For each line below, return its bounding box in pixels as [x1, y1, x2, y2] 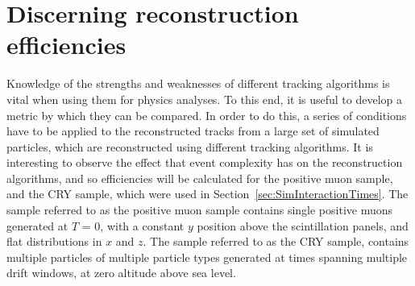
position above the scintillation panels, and [197, 217, 409, 234]
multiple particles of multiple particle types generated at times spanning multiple [6, 248, 408, 265]
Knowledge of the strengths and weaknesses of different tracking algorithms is [6, 75, 390, 92]
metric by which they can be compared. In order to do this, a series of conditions [6, 106, 407, 123]
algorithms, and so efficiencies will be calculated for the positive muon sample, [6, 169, 393, 186]
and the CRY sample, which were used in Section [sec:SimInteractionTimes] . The [6, 185, 409, 202]
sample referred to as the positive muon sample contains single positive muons [6, 201, 393, 218]
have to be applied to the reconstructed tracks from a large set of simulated [6, 122, 380, 139]
